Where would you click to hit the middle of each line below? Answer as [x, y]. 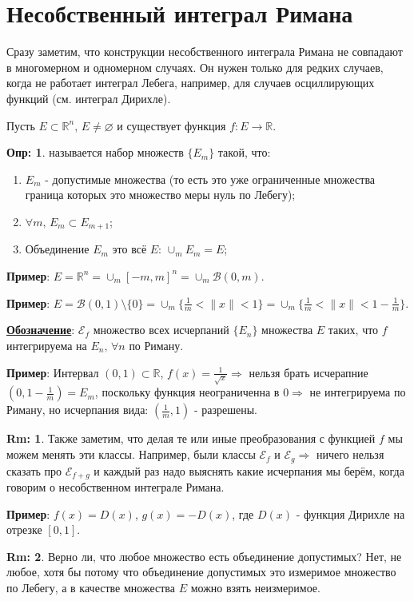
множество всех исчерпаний [161, 330]
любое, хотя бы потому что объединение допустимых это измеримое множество [201, 572]
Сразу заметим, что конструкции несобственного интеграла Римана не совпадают [205, 52]
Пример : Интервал [53, 372]
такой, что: [244, 152]
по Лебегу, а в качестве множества [91, 587]
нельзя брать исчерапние [309, 372]
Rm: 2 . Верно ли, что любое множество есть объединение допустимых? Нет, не [204, 556]
